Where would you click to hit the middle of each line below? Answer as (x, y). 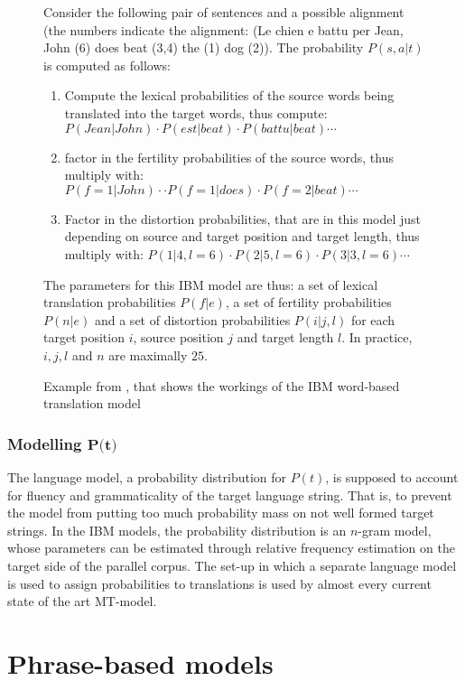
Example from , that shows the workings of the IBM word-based (222, 385)
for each (373, 319)
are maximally (148, 354)
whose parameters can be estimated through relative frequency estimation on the (231, 548)
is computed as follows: (107, 65)
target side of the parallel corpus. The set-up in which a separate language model (232, 565)
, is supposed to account (392, 476)
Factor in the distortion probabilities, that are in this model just (243, 218)
